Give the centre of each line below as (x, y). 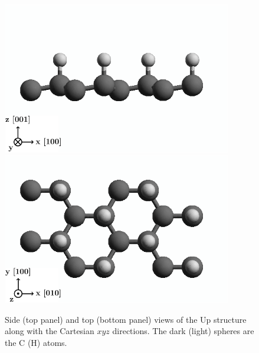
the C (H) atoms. (36, 342)
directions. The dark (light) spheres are (183, 331)
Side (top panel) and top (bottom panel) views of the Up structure (126, 319)
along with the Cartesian (50, 331)
